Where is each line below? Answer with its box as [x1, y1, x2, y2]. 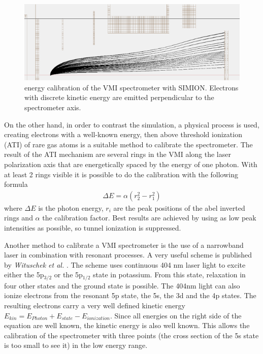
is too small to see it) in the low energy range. [4, 340, 148, 350]
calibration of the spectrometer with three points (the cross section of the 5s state [4, 330, 259, 340]
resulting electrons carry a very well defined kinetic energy [4, 300, 185, 310]
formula [4, 179, 28, 189]
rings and [4, 212, 33, 223]
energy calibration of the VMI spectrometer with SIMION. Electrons [24, 82, 239, 92]
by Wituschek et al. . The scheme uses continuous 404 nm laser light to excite [4, 259, 246, 270]
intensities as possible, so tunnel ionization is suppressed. [4, 222, 181, 233]
